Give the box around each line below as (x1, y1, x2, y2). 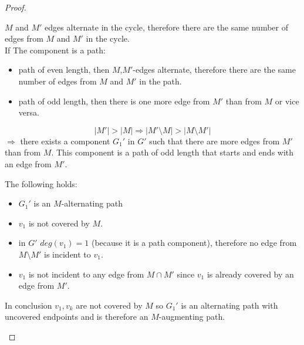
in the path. (139, 75, 182, 87)
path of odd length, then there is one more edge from (18, 94, 210, 107)
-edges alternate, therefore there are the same (133, 63, 296, 76)
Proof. (5, 1, 26, 13)
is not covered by (28, 217, 90, 229)
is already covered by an (207, 268, 294, 280)
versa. (18, 106, 39, 119)
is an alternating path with (181, 299, 278, 311)
